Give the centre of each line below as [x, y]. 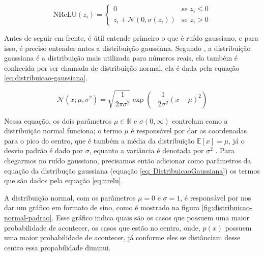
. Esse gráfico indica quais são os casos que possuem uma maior [151, 217]
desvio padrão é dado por [43, 150]
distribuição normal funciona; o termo [63, 131]
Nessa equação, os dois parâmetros [58, 120]
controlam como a [200, 120]
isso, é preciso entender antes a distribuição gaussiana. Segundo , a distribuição [127, 48]
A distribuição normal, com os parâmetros [70, 197]
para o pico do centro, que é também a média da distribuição [99, 140]
